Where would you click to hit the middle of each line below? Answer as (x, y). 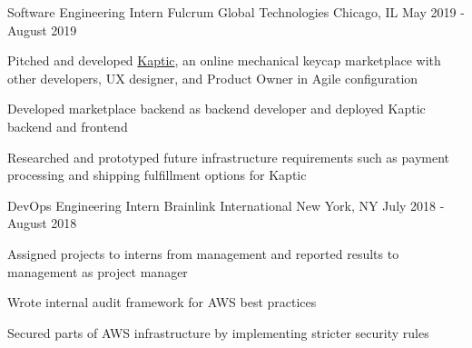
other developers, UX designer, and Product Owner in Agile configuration (213, 78)
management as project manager (98, 271)
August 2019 (42, 30)
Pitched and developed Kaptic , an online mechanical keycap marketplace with (224, 60)
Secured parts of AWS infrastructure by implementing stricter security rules (218, 332)
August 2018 (42, 223)
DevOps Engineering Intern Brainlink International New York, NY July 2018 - (226, 205)
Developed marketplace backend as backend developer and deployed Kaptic (216, 109)
